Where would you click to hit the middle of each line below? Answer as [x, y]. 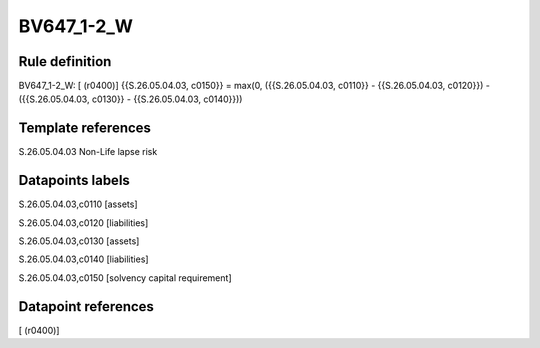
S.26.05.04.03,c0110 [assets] [78, 204]
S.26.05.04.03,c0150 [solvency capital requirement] [125, 277]
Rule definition [65, 61]
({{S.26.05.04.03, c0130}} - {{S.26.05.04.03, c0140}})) [130, 99]
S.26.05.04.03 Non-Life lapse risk [88, 152]
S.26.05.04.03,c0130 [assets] [79, 241]
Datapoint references [86, 306]
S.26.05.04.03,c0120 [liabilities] [83, 222]
